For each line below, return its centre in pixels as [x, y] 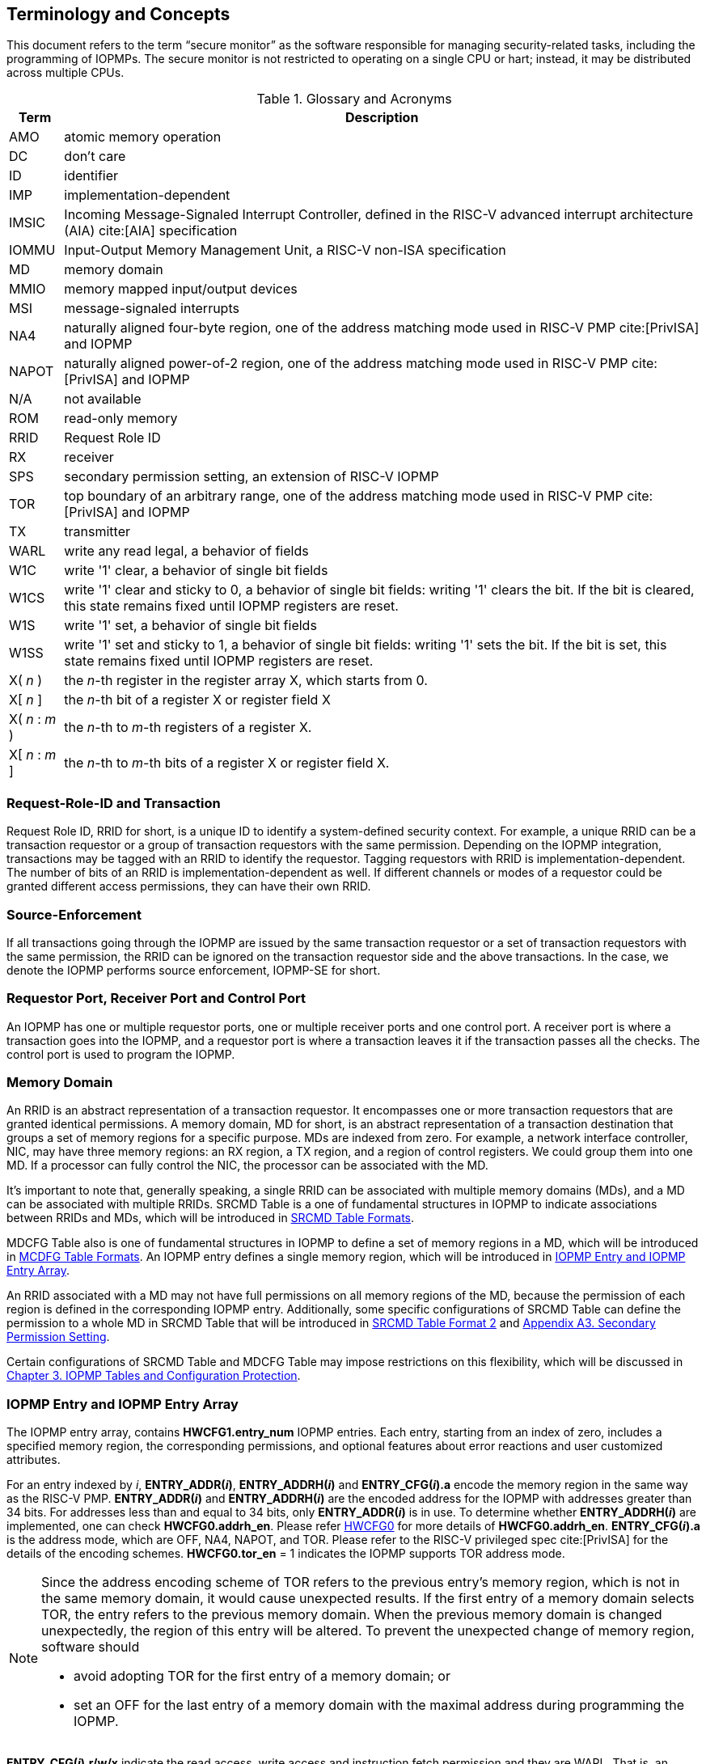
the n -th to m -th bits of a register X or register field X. [227, 763]
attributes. [34, 1460]
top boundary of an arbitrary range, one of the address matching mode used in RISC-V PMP [344, 496]
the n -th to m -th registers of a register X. [188, 728]
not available [103, 399]
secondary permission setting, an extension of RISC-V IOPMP [252, 477]
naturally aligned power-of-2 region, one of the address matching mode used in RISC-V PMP [346, 364]
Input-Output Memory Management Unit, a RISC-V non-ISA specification [285, 250]
